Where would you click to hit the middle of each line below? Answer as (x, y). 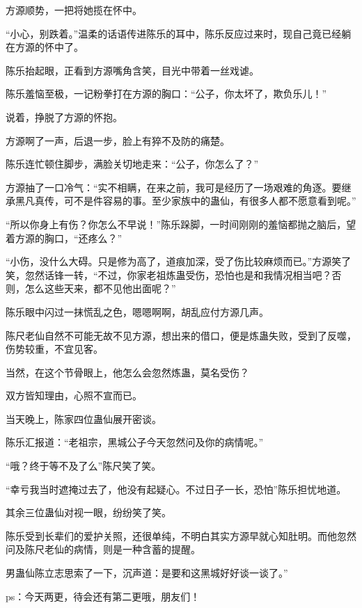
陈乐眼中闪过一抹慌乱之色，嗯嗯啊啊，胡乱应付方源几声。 (137, 311)
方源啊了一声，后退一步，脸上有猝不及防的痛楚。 (118, 140)
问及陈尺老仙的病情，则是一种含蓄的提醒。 (103, 549)
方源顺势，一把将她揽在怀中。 (74, 10)
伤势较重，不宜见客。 (54, 349)
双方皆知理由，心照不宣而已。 (74, 395)
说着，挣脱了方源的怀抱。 (64, 117)
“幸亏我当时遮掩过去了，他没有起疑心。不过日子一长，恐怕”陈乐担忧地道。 (176, 489)
